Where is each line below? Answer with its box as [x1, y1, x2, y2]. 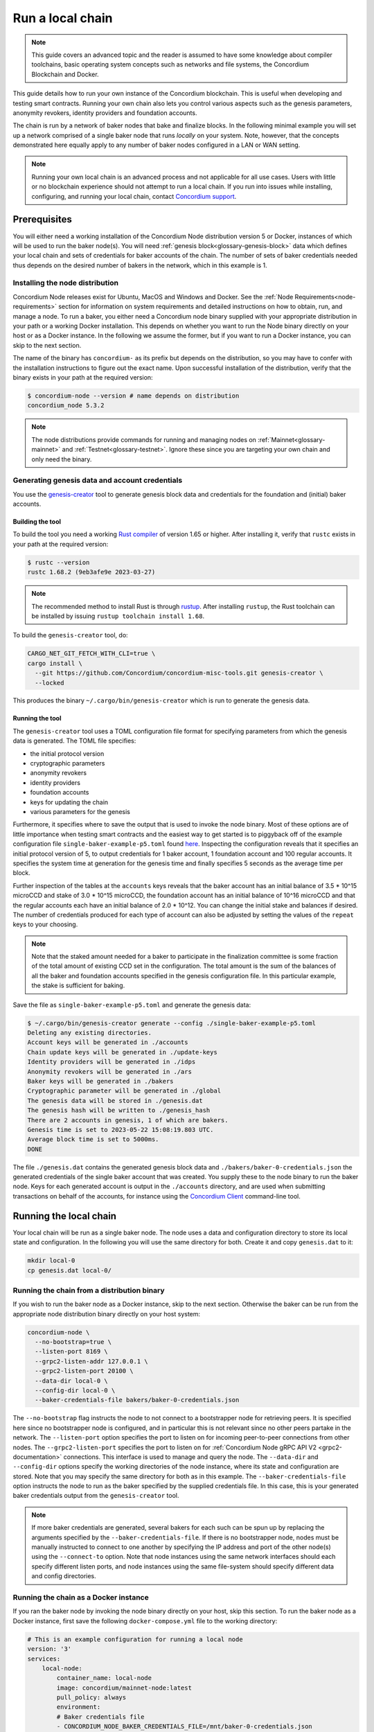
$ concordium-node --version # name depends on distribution [27, 391, 240, 400]
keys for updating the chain [30, 797, 109, 806]
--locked [35, 679, 64, 687]
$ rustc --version [27, 558, 90, 566]
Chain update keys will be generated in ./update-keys [27, 1048, 217, 1056]
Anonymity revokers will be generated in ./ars [27, 1068, 192, 1075]
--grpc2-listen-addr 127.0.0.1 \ [35, 1357, 148, 1365]
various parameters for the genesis [30, 808, 131, 815]
